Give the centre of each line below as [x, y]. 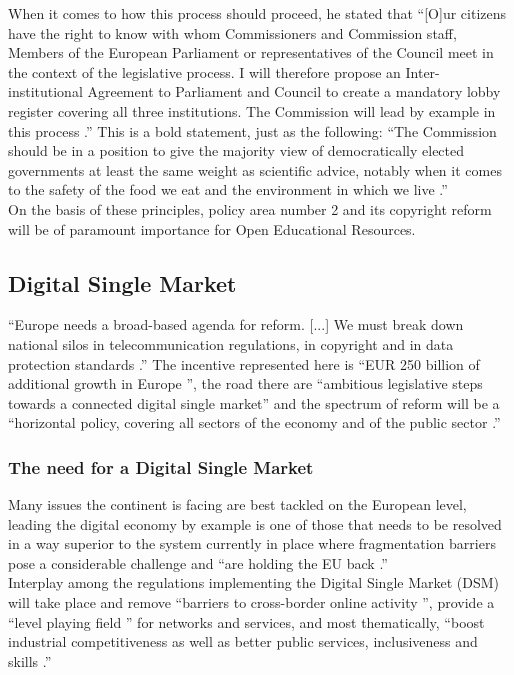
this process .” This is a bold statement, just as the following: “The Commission [252, 130]
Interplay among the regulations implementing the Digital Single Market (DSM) [254, 582]
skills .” [30, 660]
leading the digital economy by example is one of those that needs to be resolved [255, 523]
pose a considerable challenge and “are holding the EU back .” [198, 562]
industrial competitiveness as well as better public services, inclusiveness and [243, 641]
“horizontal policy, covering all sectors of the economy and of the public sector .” [254, 422]
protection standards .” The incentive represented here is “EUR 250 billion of [244, 363]
